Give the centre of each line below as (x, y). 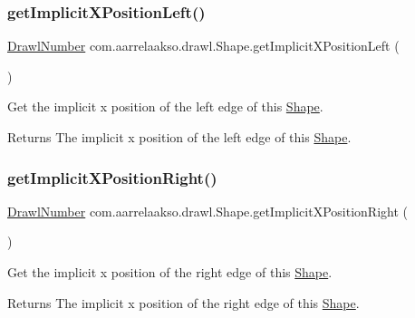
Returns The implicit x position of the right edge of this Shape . (183, 302)
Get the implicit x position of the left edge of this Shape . (165, 106)
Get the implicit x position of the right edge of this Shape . (170, 272)
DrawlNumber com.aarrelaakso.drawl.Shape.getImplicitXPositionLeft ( (203, 46)
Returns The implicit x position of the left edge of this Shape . (179, 137)
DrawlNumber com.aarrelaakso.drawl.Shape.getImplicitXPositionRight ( (207, 211)
